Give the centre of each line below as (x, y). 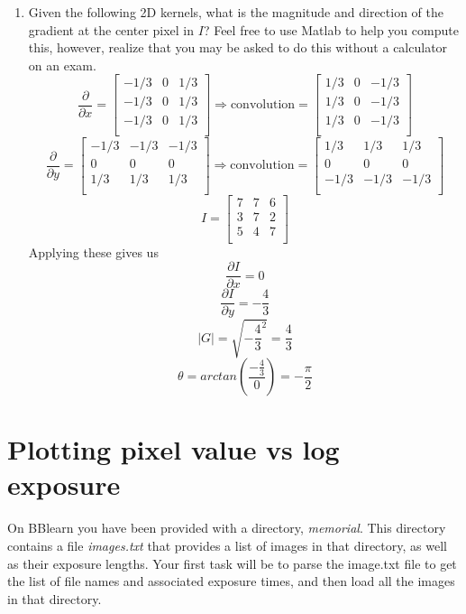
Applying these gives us (93, 251)
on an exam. (62, 65)
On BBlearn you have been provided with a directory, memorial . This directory (227, 528)
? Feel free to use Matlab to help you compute (331, 29)
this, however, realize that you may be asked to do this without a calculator (238, 47)
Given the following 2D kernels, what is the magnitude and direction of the (236, 12)
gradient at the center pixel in (111, 29)
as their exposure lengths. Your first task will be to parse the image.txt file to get (232, 563)
